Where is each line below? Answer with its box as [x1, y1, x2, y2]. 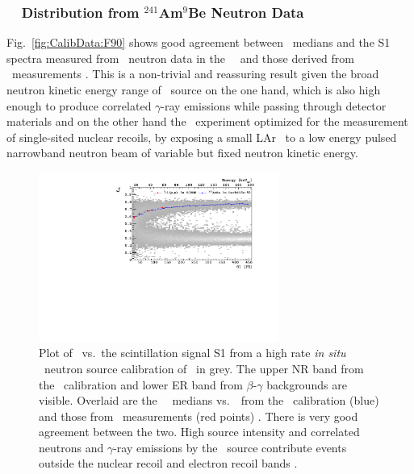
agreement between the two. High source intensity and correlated [39, 423, 360, 440]
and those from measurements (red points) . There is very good [39, 407, 358, 424]
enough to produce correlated [6, 97, 152, 114]
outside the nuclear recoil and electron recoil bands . [39, 455, 298, 472]
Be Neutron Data [188, 2, 304, 22]
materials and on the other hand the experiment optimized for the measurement [6, 113, 408, 130]
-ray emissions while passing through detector [161, 97, 387, 114]
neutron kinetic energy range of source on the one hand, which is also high [6, 81, 381, 98]
